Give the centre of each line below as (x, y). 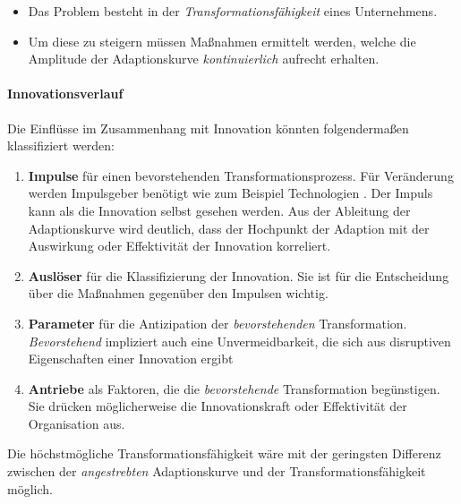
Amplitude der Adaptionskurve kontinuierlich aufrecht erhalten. (204, 59)
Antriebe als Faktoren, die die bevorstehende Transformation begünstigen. (234, 388)
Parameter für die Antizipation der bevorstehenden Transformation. (218, 323)
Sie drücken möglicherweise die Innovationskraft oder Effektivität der (218, 406)
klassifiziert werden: (61, 145)
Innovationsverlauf (65, 94)
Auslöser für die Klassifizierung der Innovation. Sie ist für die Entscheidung (239, 275)
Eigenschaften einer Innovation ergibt (131, 359)
